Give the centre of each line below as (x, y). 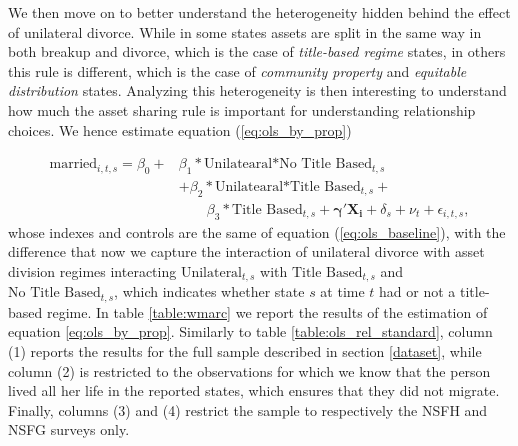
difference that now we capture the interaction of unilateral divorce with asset (246, 251)
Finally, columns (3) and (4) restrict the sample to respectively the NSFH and (248, 409)
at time (342, 291)
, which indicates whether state (209, 291)
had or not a (417, 291)
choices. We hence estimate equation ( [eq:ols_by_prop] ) (180, 129)
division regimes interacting (92, 270)
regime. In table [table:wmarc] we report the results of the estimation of (267, 311)
